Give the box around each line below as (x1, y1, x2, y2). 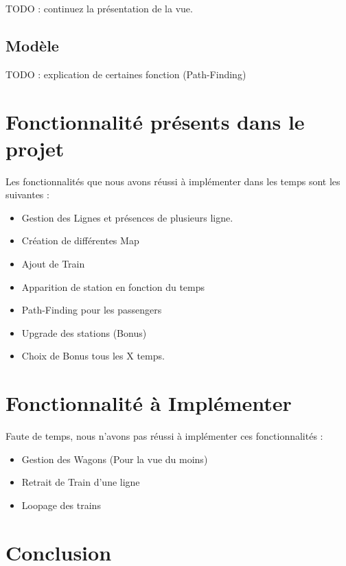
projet (5, 134, 65, 162)
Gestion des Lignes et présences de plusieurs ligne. (21, 210, 233, 224)
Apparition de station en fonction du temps (21, 279, 205, 294)
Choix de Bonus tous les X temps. (21, 349, 165, 363)
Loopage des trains (21, 497, 101, 512)
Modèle (5, 34, 59, 56)
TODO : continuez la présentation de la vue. (5, 1, 193, 15)
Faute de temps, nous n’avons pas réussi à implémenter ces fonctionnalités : (5, 429, 323, 443)
